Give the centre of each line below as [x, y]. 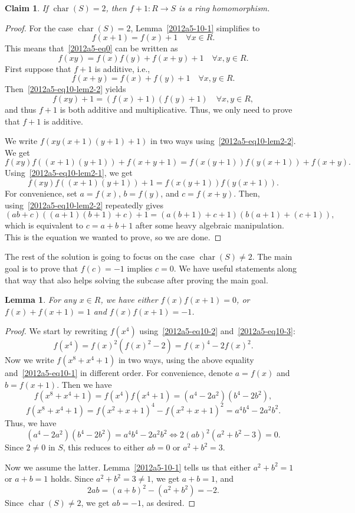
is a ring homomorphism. [224, 8]
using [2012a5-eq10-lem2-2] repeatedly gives [84, 205]
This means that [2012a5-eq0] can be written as [91, 48]
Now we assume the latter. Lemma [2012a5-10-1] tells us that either [128, 467]
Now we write [29, 360]
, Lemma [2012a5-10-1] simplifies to [195, 27]
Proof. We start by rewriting [56, 331]
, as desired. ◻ [169, 503]
